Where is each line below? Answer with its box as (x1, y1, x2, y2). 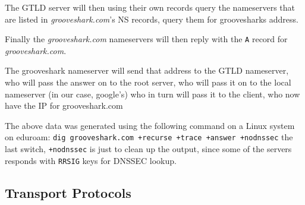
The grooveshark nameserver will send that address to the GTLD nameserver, (5, 64, 289, 77)
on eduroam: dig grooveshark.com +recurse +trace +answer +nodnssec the (5, 131, 293, 143)
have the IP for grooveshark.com (5, 99, 123, 112)
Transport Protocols (5, 183, 131, 201)
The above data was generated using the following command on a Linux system (5, 119, 295, 131)
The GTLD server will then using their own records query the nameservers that (5, 1, 295, 13)
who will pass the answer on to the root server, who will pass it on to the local (5, 76, 291, 89)
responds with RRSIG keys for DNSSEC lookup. (5, 154, 177, 166)
